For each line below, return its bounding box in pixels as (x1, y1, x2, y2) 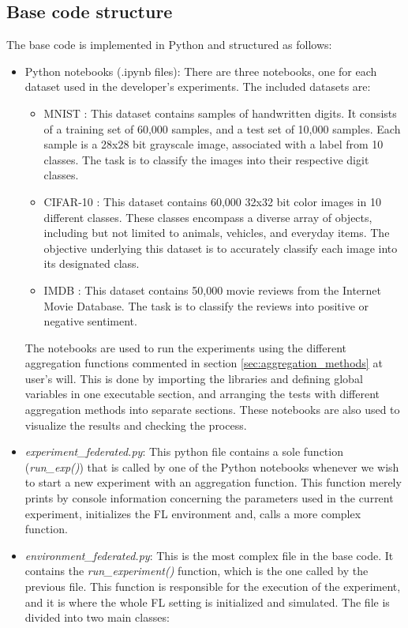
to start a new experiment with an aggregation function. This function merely (24, 474, 402, 491)
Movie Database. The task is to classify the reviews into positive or (43, 297, 369, 314)
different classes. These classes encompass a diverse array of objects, (43, 209, 372, 225)
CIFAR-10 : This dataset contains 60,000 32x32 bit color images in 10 (43, 193, 381, 209)
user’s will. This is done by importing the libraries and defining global (24, 370, 363, 386)
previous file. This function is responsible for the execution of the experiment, (24, 578, 401, 595)
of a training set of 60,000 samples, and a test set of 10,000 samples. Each (43, 120, 401, 137)
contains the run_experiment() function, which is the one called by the (24, 562, 369, 579)
